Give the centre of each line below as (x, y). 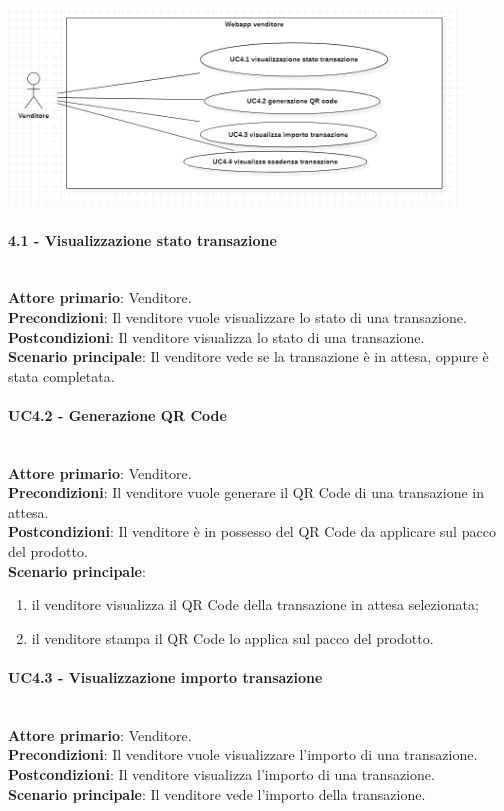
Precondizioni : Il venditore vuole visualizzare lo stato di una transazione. (237, 316)
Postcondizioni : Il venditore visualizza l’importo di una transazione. (221, 774)
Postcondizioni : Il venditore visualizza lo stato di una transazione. (216, 336)
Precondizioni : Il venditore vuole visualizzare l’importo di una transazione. (243, 754)
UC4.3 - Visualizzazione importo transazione (165, 677)
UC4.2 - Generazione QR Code (117, 414)
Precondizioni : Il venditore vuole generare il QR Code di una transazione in (246, 492)
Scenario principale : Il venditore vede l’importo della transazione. (217, 793)
